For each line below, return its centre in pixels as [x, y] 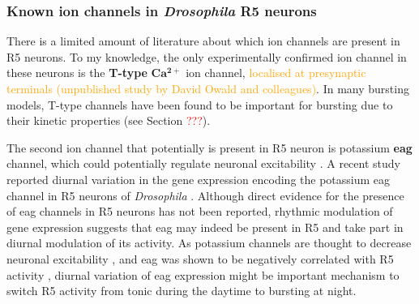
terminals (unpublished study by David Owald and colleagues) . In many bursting [208, 88]
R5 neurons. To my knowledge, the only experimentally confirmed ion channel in [207, 56]
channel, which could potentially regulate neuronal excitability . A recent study [203, 163]
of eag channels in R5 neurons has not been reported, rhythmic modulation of [200, 211]
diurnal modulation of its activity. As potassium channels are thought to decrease [209, 243]
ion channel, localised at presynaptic [276, 73]
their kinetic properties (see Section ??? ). [109, 120]
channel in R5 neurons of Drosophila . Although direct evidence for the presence [205, 195]
